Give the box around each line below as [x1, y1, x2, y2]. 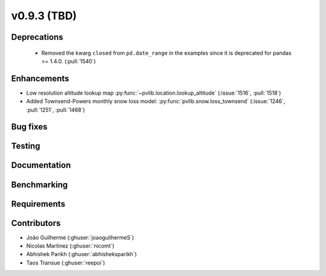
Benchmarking [11, 180, 68, 190]
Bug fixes [11, 122, 48, 132]
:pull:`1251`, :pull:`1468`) [26, 106, 85, 113]
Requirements [11, 199, 66, 209]
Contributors [11, 218, 61, 228]
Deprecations [11, 32, 63, 42]
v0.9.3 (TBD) [11, 9, 77, 22]
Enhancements [11, 73, 69, 84]
